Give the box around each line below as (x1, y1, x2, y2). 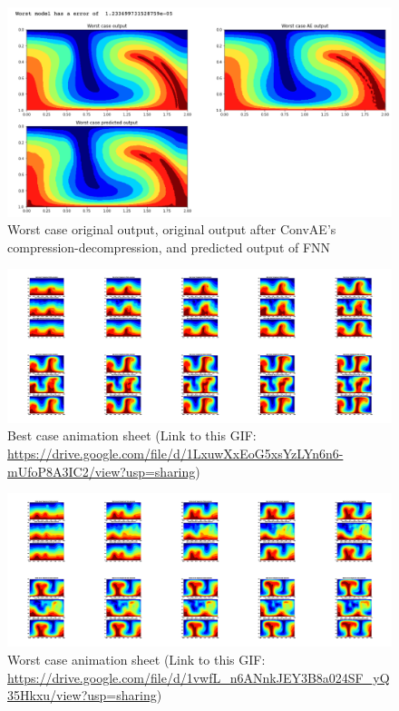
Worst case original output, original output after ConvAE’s (7, 220, 336, 239)
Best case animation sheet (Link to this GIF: (7, 426, 257, 445)
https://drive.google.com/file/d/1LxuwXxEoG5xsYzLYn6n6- (7, 443, 344, 462)
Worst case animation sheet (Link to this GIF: (7, 650, 266, 669)
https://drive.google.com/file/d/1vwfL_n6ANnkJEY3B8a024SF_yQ (7, 667, 390, 686)
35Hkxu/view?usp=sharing (7, 686, 157, 705)
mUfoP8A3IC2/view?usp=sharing (7, 461, 196, 480)
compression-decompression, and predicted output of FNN (7, 237, 331, 256)
